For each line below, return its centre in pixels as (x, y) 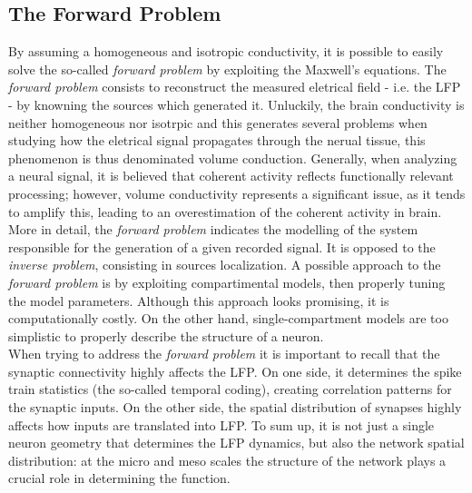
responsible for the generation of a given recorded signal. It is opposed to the (222, 246)
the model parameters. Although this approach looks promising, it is (199, 300)
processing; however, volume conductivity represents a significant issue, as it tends (237, 193)
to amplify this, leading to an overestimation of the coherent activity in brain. (225, 211)
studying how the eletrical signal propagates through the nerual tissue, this (217, 140)
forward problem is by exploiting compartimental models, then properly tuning (227, 282)
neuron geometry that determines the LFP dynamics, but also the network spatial (236, 443)
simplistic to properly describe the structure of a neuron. (166, 335)
